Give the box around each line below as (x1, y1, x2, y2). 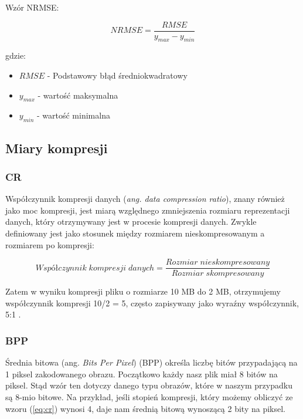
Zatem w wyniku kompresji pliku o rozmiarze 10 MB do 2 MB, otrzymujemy (5, 285, 281, 298)
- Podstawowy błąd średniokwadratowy (47, 69, 188, 82)
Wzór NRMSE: (5, 1, 59, 13)
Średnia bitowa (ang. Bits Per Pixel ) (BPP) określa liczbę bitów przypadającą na (5, 356, 298, 369)
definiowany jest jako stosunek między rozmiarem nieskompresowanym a (5, 227, 265, 239)
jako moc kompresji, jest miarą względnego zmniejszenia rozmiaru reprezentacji (5, 204, 290, 216)
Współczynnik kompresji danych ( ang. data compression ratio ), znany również (5, 192, 285, 205)
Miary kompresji (5, 138, 108, 157)
